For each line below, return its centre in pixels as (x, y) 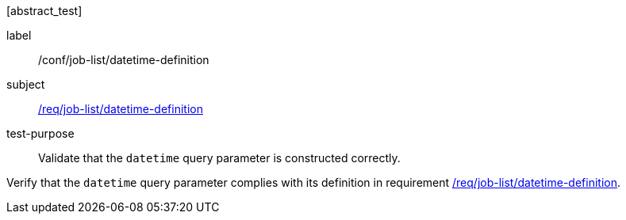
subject (26, 84)
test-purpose (40, 133)
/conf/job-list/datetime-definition (124, 60)
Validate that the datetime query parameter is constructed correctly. (219, 158)
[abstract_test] (44, 11)
